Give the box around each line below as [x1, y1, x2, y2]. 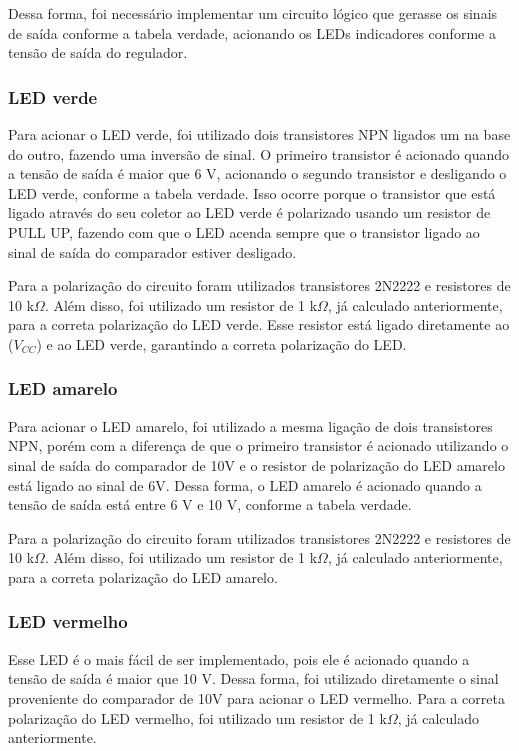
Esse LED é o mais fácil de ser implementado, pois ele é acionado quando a [8, 648, 470, 669]
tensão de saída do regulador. [8, 42, 188, 63]
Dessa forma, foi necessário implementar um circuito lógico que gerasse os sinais [8, 3, 498, 23]
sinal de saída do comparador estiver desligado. [8, 241, 297, 262]
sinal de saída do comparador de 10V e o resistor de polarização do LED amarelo [8, 454, 505, 475]
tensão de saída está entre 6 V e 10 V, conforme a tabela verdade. [8, 494, 412, 515]
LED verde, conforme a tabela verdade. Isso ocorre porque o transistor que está [8, 182, 496, 203]
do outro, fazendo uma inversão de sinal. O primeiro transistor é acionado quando [8, 143, 510, 164]
